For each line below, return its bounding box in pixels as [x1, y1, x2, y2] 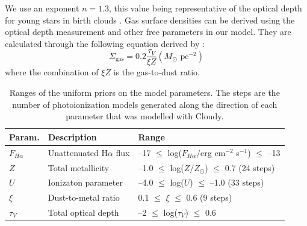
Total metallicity [48, 161, 110, 174]
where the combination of [5, 66, 99, 78]
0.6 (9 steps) [186, 191, 232, 204]
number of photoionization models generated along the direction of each [12, 98, 278, 110]
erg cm [200, 146, 226, 159]
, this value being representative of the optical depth [108, 2, 302, 14]
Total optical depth [48, 206, 119, 219]
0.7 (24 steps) [225, 161, 275, 174]
